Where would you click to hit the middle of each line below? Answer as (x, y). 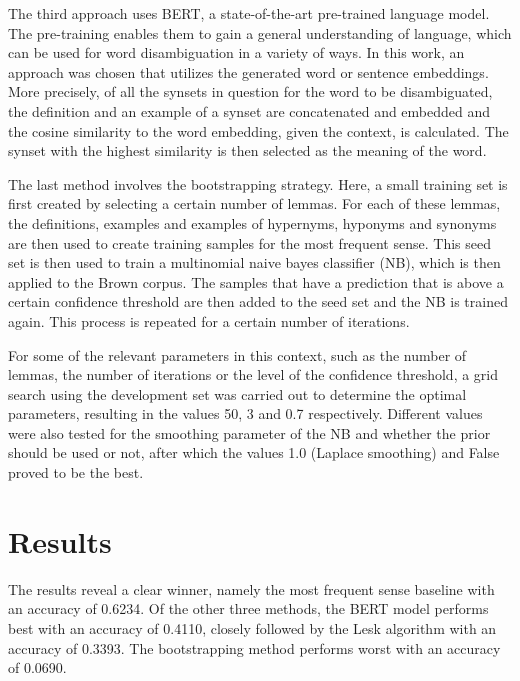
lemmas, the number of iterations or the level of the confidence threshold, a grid (253, 374)
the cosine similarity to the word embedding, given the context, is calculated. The (258, 130)
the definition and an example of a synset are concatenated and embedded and (249, 110)
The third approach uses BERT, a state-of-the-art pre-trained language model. (249, 13)
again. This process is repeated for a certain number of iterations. (209, 320)
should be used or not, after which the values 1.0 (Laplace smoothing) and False (254, 452)
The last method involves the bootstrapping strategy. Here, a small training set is (258, 183)
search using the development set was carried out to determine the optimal (237, 393)
